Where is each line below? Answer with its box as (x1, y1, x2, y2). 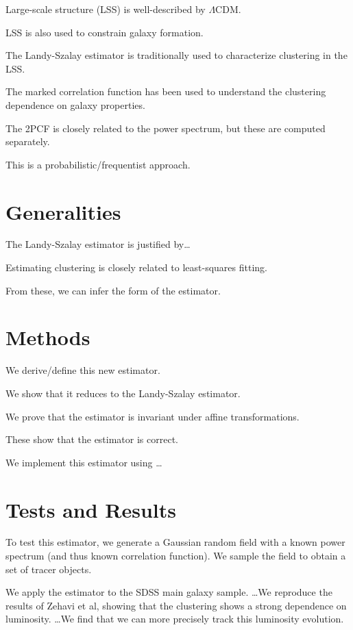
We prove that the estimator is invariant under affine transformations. (5, 409, 300, 423)
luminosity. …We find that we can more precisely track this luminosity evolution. (5, 612, 344, 626)
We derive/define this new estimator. (5, 363, 160, 377)
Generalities (5, 197, 121, 225)
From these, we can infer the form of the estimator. (5, 283, 221, 297)
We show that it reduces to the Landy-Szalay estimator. (5, 386, 241, 400)
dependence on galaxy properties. (5, 97, 145, 112)
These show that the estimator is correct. (5, 432, 178, 446)
